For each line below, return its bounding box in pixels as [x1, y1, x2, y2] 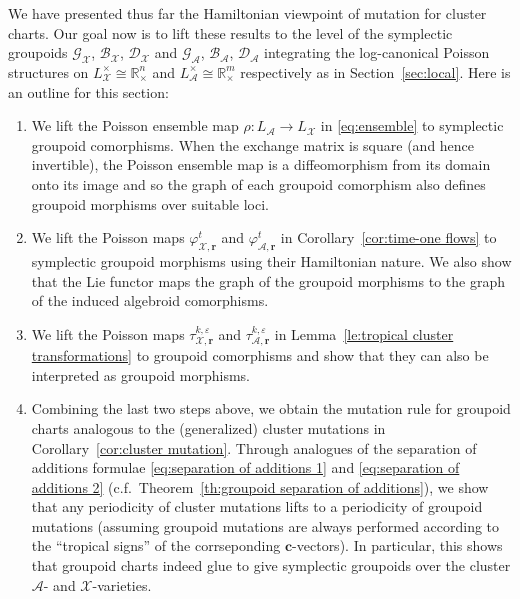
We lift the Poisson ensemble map [31, 115, 239, 136]
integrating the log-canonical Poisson [264, 42, 490, 63]
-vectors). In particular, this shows [292, 535, 503, 556]
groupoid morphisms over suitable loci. [31, 193, 269, 214]
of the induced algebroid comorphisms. [31, 290, 269, 311]
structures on [8, 61, 89, 82]
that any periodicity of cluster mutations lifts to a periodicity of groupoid [31, 496, 483, 517]
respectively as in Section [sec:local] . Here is [240, 61, 511, 82]
